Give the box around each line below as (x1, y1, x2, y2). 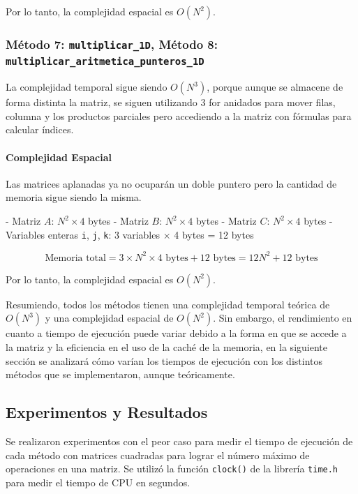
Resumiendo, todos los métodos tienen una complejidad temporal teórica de (6, 297, 330, 311)
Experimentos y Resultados (6, 401, 208, 423)
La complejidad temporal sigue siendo (6, 80, 167, 94)
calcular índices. (6, 122, 74, 137)
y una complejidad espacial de (45, 310, 174, 325)
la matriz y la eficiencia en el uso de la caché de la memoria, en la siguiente (6, 339, 327, 354)
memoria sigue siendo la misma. (6, 190, 142, 204)
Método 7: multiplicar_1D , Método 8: (6, 35, 218, 52)
